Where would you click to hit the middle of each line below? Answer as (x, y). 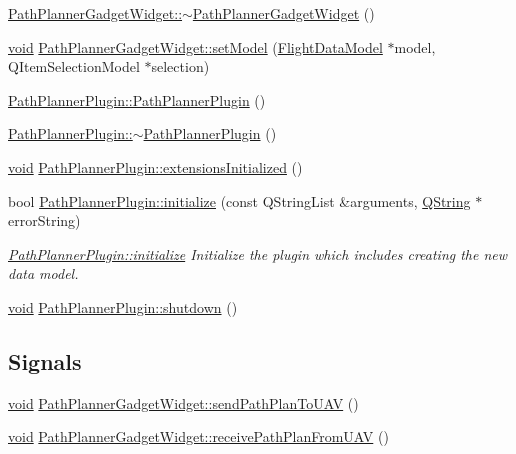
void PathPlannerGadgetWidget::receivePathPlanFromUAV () (198, 436)
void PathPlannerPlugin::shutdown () (123, 306)
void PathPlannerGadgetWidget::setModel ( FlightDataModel (195, 46)
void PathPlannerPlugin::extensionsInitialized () (155, 166)
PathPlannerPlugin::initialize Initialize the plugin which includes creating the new (258, 253)
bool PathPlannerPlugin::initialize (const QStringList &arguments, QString (239, 200)
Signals (45, 360)
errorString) (44, 220)
